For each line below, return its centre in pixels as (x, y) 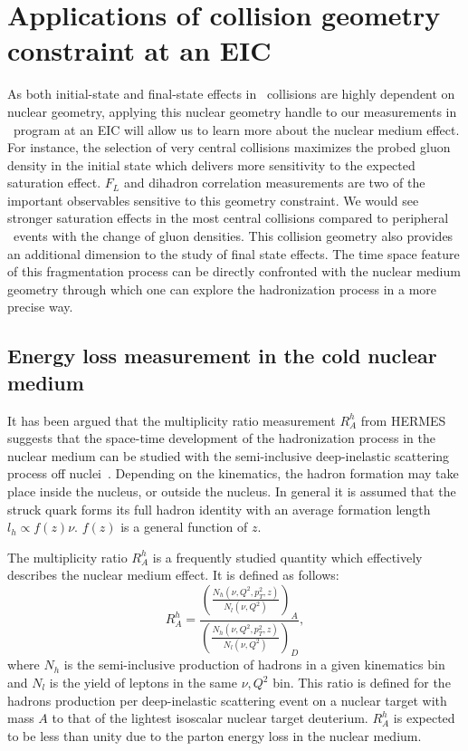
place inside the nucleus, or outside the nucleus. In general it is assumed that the (232, 491)
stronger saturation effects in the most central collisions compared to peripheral (228, 218)
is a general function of (184, 527)
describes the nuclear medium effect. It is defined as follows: (173, 575)
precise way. (40, 307)
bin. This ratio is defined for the (362, 683)
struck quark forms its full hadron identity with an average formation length (219, 509)
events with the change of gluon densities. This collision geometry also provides (233, 236)
